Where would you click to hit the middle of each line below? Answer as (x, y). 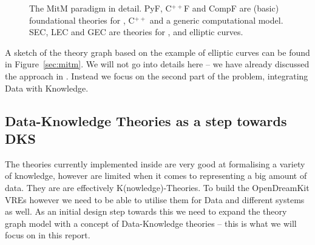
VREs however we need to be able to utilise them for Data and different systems (155, 199)
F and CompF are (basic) (232, 8)
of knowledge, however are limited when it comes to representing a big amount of (156, 176)
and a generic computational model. (216, 20)
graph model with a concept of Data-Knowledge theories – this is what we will (151, 223)
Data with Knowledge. (47, 88)
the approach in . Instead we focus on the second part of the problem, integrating (157, 76)
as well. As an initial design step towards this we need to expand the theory (146, 211)
